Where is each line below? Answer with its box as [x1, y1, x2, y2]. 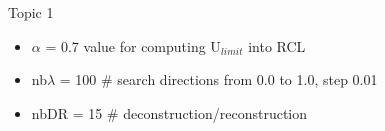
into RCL [248, 35, 306, 56]
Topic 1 [8, 2, 54, 22]
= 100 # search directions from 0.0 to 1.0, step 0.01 [59, 69, 378, 90]
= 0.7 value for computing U [45, 35, 221, 56]
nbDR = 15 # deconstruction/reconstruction [31, 102, 308, 123]
